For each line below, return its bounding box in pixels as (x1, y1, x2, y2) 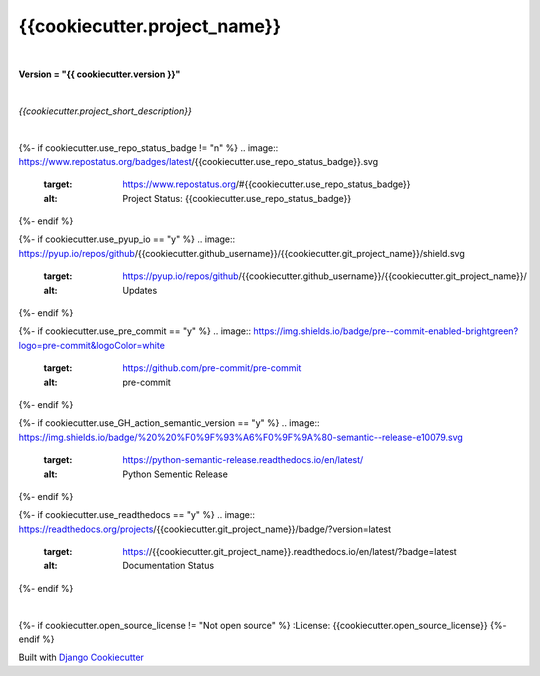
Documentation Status (122, 560, 215, 572)
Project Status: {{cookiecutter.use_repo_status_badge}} (122, 192, 352, 204)
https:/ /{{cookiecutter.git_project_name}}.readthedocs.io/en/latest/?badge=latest (122, 546, 457, 558)
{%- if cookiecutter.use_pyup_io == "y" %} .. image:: (18, 233, 236, 245)
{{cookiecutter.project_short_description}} (18, 105, 192, 117)
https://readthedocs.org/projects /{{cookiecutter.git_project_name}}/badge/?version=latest (18, 523, 392, 535)
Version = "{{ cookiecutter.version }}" (18, 68, 181, 80)
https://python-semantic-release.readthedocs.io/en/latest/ (122, 454, 364, 466)
